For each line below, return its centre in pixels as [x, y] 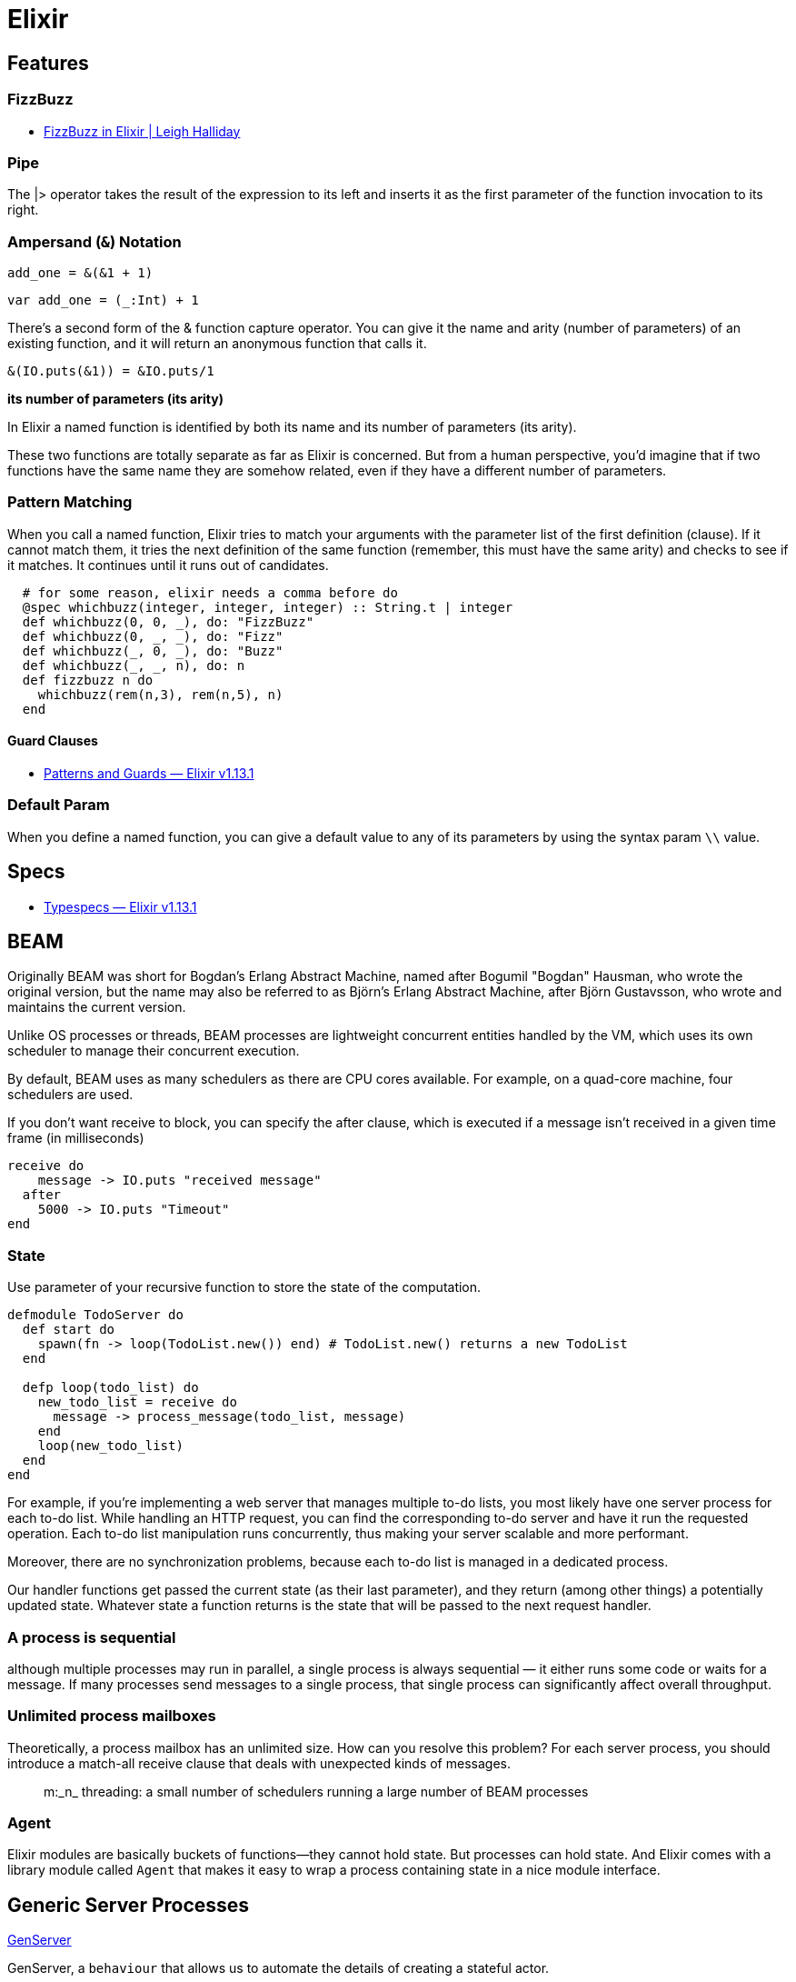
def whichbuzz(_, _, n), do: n [134, 665]
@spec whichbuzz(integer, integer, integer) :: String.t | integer [268, 607]
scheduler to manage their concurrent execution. [154, 1051]
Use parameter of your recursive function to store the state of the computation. [244, 1287]
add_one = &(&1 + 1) [80, 273]
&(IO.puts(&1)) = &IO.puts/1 [111, 371]
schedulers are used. [70, 1095]
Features [48, 63]
